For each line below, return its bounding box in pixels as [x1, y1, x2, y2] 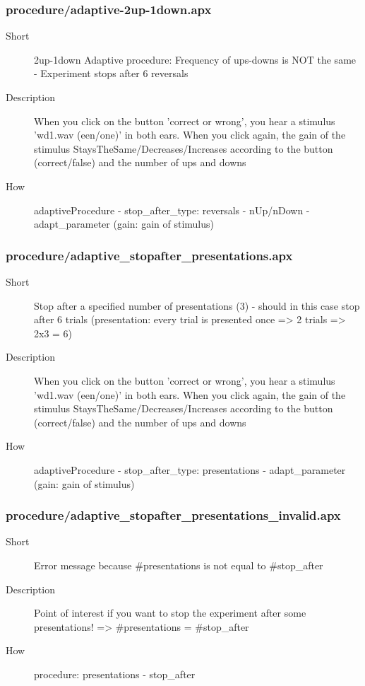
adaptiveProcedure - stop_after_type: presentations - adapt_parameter [34, 462, 346, 477]
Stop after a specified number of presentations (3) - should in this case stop [34, 298, 360, 313]
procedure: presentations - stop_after [34, 666, 196, 681]
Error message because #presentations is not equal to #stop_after [34, 557, 323, 572]
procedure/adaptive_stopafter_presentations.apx [6, 246, 293, 264]
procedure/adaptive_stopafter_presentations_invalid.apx [6, 506, 341, 524]
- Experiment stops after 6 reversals [34, 66, 189, 81]
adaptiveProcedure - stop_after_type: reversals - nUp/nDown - [34, 202, 310, 217]
